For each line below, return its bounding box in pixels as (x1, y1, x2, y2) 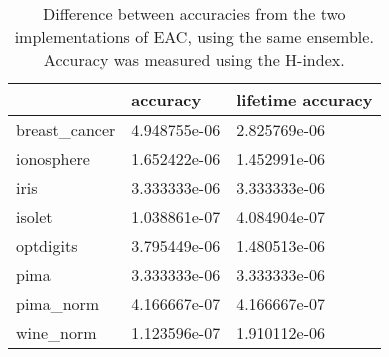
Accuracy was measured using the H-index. (43, 48, 345, 71)
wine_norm (16, 321, 97, 344)
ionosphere (16, 147, 90, 170)
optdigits (16, 234, 78, 257)
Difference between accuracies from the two (42, 2, 346, 25)
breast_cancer (16, 118, 116, 141)
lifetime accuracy (236, 88, 373, 111)
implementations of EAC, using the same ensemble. (14, 25, 374, 48)
